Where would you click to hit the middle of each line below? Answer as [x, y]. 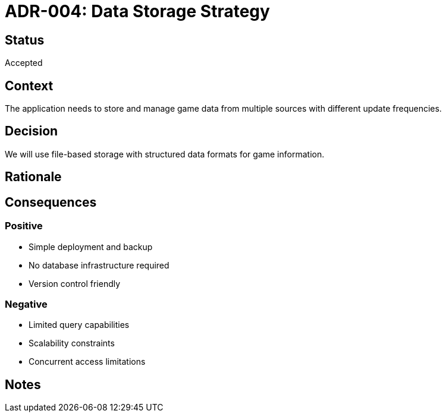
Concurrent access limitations [87, 362]
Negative [26, 304]
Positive [24, 226]
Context [29, 86]
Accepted [24, 63]
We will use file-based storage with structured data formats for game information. [165, 154]
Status [25, 40]
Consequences [51, 202]
